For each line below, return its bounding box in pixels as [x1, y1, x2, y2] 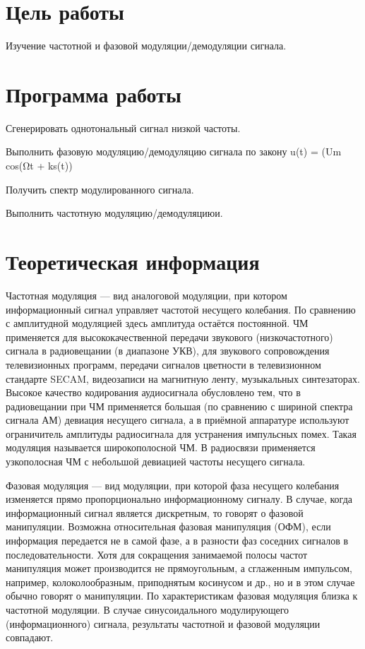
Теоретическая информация [6, 247, 260, 275]
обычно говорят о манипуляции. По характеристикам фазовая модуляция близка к [6, 588, 358, 603]
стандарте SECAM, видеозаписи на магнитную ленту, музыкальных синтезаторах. [6, 371, 360, 386]
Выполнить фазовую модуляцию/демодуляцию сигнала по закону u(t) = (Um [6, 144, 342, 159]
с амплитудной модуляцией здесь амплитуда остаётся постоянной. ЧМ [6, 316, 309, 331]
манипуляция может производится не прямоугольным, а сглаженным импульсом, [6, 561, 352, 576]
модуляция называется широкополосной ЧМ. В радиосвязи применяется [6, 440, 316, 455]
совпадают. [6, 630, 54, 645]
